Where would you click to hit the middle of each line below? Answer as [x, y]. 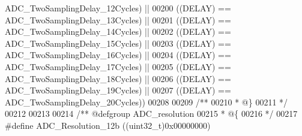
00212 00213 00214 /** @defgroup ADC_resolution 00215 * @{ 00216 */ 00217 [151, 114]
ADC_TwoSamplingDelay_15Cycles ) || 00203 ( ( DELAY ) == [118, 43]
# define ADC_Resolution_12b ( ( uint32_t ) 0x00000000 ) [108, 125]
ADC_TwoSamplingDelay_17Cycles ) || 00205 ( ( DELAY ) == [118, 66]
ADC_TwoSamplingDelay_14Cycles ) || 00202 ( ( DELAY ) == [118, 31]
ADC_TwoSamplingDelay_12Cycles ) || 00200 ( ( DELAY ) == [118, 8]
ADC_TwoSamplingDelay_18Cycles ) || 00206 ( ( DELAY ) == [118, 78]
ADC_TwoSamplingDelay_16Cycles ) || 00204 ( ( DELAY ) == [118, 55]
